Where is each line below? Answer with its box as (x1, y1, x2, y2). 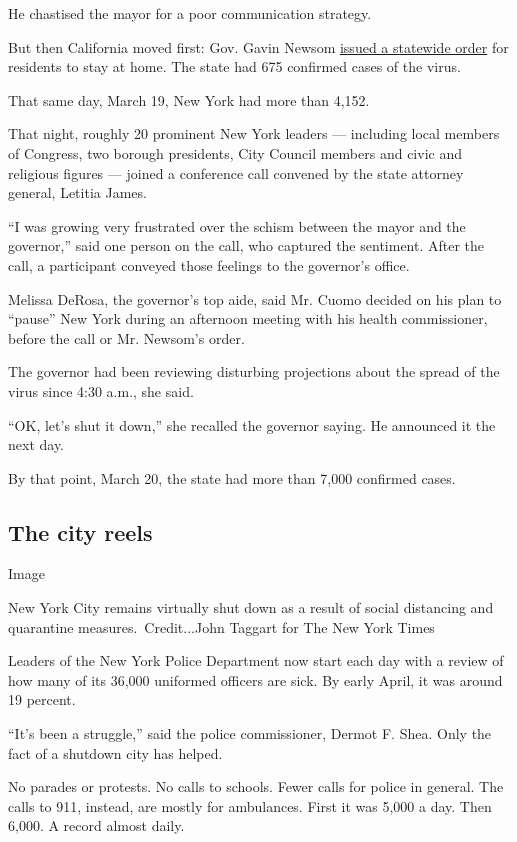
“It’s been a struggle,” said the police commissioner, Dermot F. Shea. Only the (8, 723, 492, 744)
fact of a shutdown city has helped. (8, 742, 223, 763)
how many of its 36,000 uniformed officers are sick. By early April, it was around (8, 669, 503, 690)
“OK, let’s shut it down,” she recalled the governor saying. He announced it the (8, 414, 496, 435)
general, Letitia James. (8, 182, 147, 203)
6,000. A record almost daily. (8, 815, 185, 836)
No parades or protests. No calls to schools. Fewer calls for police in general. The (8, 776, 504, 797)
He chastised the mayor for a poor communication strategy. (8, 3, 372, 23)
